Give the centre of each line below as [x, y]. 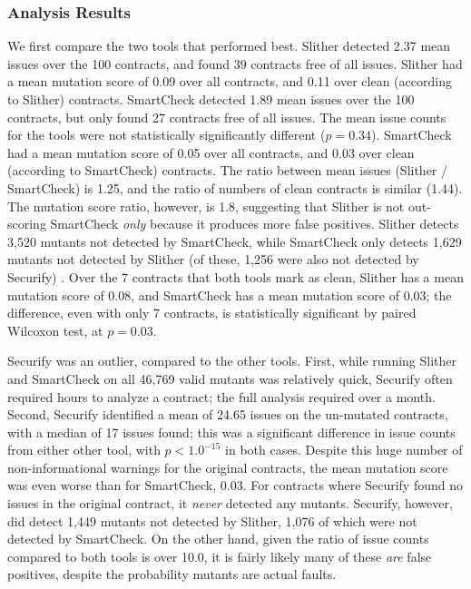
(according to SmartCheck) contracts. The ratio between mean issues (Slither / [228, 170]
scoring [27, 224]
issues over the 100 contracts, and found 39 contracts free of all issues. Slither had [235, 63]
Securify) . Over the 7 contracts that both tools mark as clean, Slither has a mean [235, 276]
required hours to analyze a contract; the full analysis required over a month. [221, 396]
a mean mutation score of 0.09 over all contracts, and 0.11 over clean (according [230, 81]
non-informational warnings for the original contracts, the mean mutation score [228, 467]
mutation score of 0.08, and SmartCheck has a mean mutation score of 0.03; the [230, 294]
